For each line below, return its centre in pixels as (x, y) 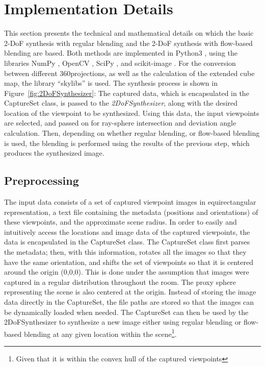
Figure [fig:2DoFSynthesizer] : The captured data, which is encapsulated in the (127, 93)
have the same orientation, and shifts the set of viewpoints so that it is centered (129, 262)
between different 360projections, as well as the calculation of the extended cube (129, 73)
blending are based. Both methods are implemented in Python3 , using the (121, 53)
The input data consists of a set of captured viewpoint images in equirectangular (130, 202)
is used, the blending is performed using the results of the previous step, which (127, 143)
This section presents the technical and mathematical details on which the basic (129, 33)
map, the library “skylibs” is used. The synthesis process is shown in (111, 83)
